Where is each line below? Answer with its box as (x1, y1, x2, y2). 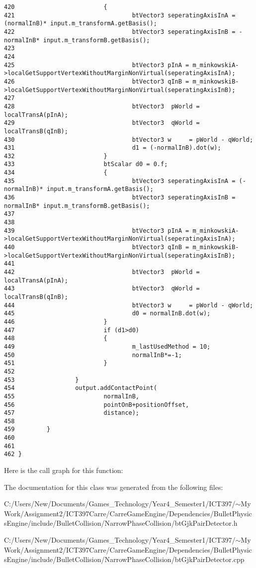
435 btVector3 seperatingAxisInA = (4, 177, 236, 185)
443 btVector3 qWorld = (4, 285, 200, 292)
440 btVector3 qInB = (4, 244, 189, 251)
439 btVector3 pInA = (4, 227, 189, 234)
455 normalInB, (4, 392, 140, 400)
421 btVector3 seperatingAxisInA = (4, 11, 236, 19)
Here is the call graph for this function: (4, 465, 123, 475)
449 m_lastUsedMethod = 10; (4, 343, 211, 350)
